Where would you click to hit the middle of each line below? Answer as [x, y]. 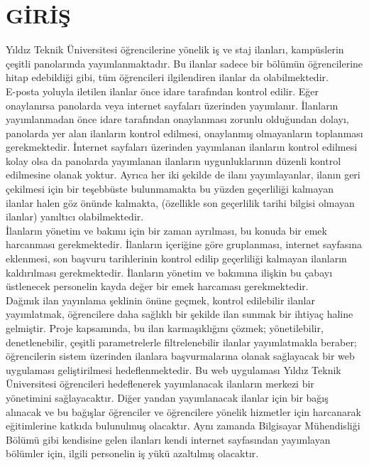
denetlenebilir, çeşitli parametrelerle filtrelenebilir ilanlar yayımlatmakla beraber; [181, 342]
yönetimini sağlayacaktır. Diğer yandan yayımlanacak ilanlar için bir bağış [167, 397]
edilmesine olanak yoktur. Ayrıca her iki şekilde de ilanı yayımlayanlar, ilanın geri [183, 175]
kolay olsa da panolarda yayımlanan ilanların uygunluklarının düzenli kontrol [174, 160]
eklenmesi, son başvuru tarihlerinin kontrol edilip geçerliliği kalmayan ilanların [176, 258]
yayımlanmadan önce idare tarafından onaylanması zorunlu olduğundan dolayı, [177, 119]
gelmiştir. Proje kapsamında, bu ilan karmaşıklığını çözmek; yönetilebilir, [165, 328]
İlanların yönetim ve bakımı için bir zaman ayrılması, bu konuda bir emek [166, 230]
